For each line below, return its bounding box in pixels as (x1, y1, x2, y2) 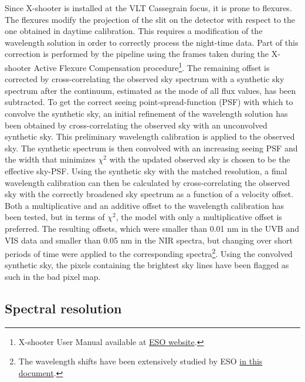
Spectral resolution (5, 299, 122, 317)
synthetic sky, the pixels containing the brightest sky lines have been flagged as (5, 259, 289, 271)
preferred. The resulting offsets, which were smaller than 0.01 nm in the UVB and (5, 222, 299, 234)
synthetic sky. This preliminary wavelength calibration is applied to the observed (5, 130, 295, 143)
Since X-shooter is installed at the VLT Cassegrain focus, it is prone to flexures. (5, 2, 292, 13)
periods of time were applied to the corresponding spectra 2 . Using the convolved (5, 246, 293, 259)
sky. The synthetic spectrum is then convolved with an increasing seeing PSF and (5, 141, 298, 154)
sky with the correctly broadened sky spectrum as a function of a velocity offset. (5, 188, 294, 200)
